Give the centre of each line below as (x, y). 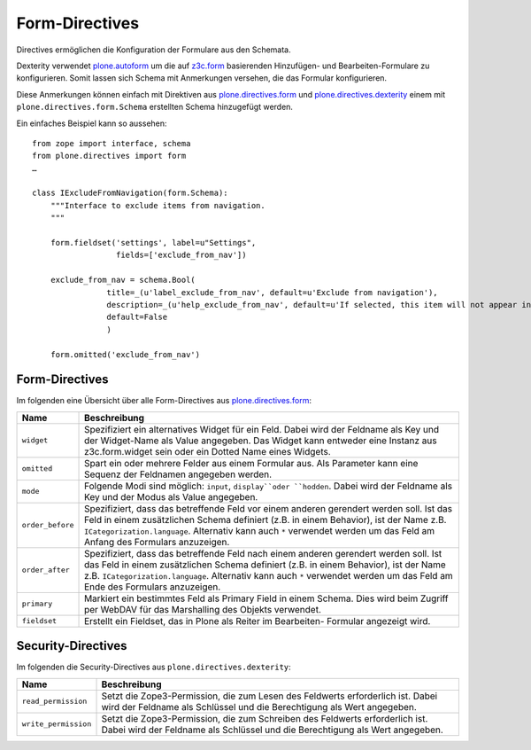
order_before (48, 525)
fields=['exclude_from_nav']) (181, 255)
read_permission (54, 702)
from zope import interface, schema (112, 143)
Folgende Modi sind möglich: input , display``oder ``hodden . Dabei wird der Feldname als (269, 486)
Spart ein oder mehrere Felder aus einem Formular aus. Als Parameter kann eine (251, 463)
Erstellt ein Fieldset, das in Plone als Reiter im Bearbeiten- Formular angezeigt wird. (258, 621)
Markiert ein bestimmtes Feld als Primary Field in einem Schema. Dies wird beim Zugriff (266, 598)
